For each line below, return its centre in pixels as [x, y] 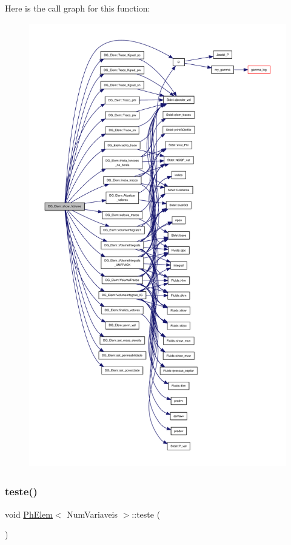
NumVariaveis [92, 514]
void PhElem [29, 514]
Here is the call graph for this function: [78, 8]
